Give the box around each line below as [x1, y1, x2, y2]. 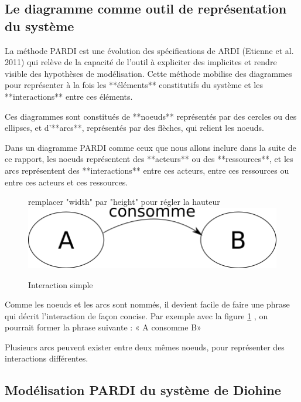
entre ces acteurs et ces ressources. [5, 175, 128, 188]
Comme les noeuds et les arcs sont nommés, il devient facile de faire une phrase [5, 298, 290, 310]
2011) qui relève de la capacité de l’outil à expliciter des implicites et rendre [5, 56, 277, 68]
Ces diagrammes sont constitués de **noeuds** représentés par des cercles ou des [5, 110, 297, 122]
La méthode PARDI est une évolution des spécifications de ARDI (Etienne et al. [5, 44, 294, 56]
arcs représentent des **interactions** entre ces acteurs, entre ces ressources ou [5, 164, 289, 176]
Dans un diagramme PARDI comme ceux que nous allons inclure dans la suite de [5, 141, 296, 153]
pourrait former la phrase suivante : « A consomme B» [5, 321, 201, 333]
